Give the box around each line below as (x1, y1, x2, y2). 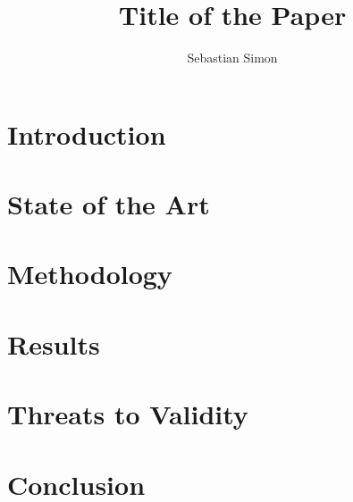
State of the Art (7, 186, 210, 222)
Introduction (7, 115, 166, 152)
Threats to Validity (7, 396, 248, 432)
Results (7, 325, 100, 362)
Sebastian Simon (187, 48, 278, 67)
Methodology (7, 255, 172, 292)
